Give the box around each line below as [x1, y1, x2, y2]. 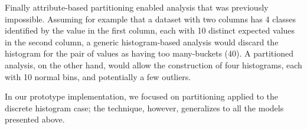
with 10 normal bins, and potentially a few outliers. [5, 70, 191, 82]
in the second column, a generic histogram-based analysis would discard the [5, 35, 279, 48]
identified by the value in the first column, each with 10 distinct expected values [5, 24, 295, 37]
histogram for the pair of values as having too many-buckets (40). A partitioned [5, 47, 293, 59]
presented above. [5, 113, 65, 125]
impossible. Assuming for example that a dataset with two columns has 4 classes [5, 12, 296, 25]
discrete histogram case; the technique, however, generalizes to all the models [5, 101, 284, 114]
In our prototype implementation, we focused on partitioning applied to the [5, 90, 279, 102]
